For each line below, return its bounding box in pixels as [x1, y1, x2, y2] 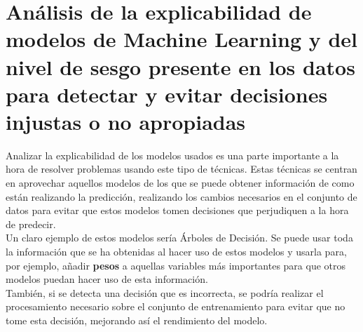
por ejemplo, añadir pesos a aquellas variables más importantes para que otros [6, 258, 346, 272]
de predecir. [6, 216, 56, 231]
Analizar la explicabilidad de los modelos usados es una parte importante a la [6, 147, 339, 162]
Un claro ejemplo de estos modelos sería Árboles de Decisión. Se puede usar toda [6, 230, 353, 245]
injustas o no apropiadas [6, 107, 246, 135]
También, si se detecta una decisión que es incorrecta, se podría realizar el [6, 285, 324, 300]
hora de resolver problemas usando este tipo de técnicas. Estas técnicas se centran [6, 161, 357, 176]
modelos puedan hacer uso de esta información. [6, 272, 208, 286]
